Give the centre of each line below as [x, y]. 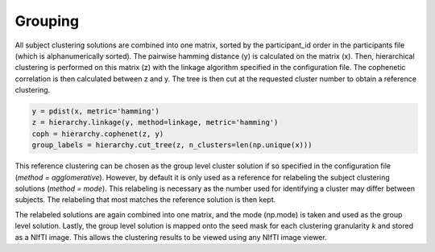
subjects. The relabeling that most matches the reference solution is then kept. [145, 200]
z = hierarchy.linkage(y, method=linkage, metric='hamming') [155, 122]
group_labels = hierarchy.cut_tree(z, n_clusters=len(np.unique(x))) [172, 145]
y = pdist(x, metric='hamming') [96, 112]
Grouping [47, 21]
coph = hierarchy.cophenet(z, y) [98, 134]
